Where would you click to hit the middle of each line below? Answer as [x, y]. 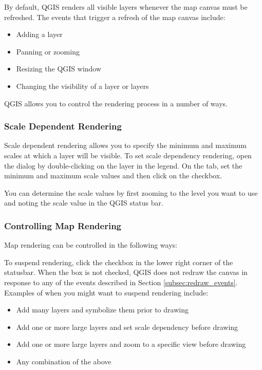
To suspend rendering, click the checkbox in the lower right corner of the [119, 262]
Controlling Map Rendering [63, 225]
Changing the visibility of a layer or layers [82, 86]
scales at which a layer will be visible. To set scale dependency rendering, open [128, 155]
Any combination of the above [64, 361]
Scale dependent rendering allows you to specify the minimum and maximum [125, 145]
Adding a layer [39, 34]
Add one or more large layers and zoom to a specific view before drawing [131, 344]
